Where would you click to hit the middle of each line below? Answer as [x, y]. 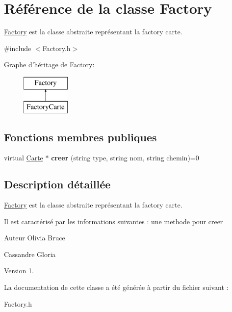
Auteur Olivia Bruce [35, 238]
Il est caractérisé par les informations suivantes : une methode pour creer [114, 221]
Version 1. [19, 271]
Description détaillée [57, 184]
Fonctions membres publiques [80, 137]
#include [18, 48]
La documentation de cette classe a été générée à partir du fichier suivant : [116, 287]
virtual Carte [24, 158]
